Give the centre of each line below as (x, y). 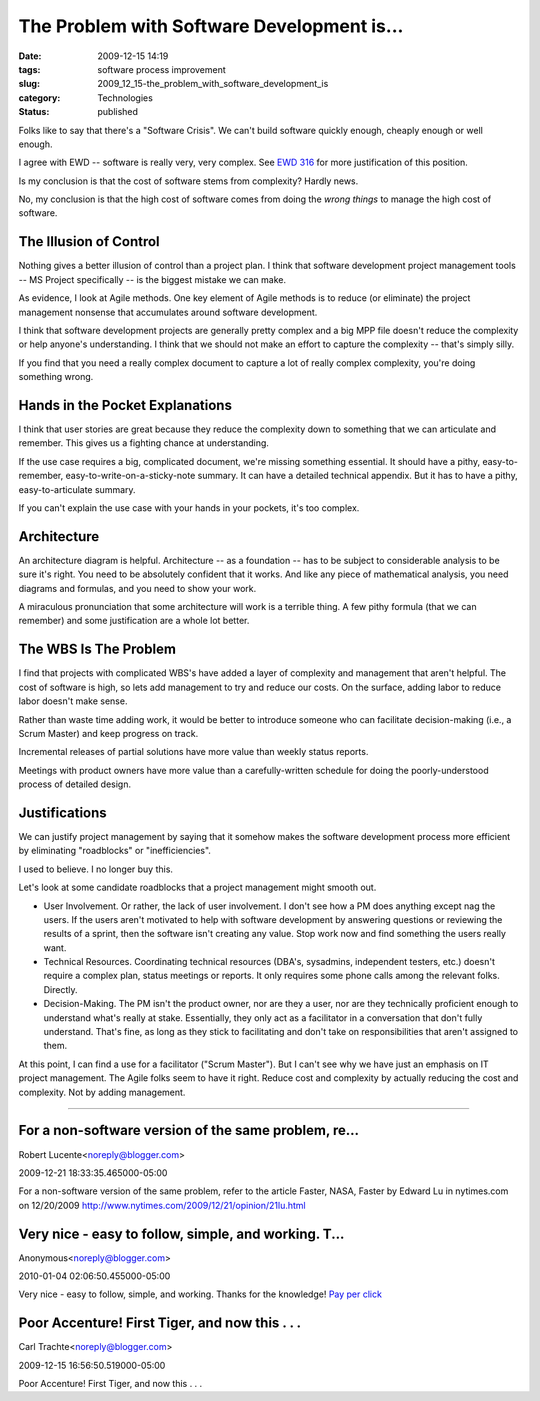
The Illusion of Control (89, 241)
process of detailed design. (75, 784)
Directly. (61, 989)
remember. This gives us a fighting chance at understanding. (144, 443)
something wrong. (56, 377)
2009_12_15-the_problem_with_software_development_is (213, 84)
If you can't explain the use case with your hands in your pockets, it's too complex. (189, 507)
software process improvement (162, 69)
